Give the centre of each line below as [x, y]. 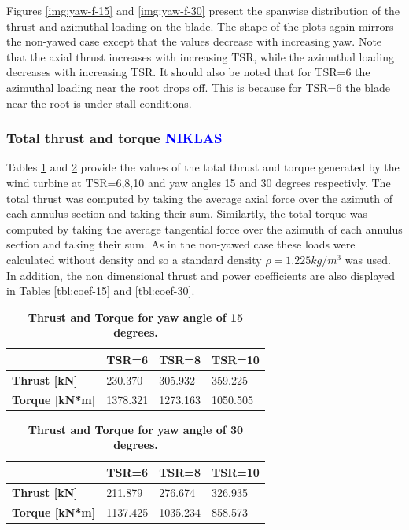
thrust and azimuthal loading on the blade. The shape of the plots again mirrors [200, 26]
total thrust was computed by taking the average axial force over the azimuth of [200, 198]
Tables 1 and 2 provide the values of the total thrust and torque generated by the [203, 167]
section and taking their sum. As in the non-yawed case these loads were [181, 244]
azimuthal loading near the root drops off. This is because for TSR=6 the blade [198, 87]
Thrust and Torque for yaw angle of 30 [136, 429]
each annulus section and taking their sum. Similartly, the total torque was [187, 213]
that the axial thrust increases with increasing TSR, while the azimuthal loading [200, 56]
